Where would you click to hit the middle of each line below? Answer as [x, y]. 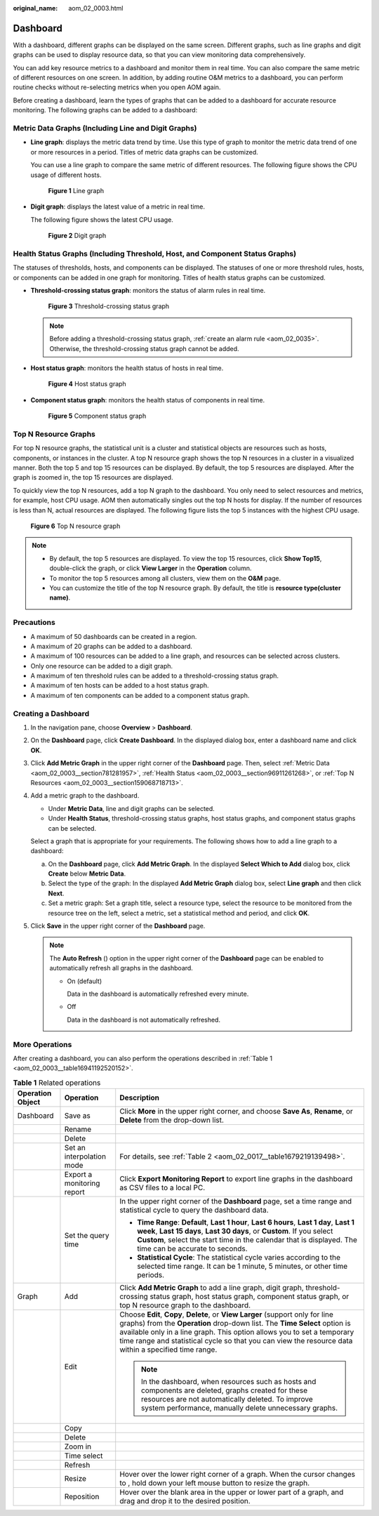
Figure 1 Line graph [76, 190]
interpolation [85, 1156]
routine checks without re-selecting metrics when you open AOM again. [117, 87]
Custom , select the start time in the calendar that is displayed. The [247, 1240]
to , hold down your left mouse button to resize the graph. [215, 1483]
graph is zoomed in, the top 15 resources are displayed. [93, 477]
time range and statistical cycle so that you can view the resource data [236, 1341]
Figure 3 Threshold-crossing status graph [109, 306]
